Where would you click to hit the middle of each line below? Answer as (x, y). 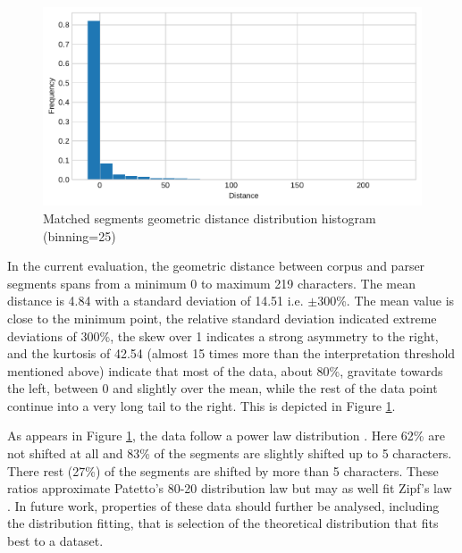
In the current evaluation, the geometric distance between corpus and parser (216, 266)
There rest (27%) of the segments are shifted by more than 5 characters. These (223, 470)
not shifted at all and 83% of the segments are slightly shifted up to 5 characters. (230, 453)
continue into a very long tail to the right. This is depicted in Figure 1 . (202, 405)
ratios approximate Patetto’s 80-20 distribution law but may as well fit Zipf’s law (230, 488)
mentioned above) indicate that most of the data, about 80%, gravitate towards (225, 370)
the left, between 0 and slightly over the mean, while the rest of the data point (223, 388)
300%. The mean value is (386, 301)
